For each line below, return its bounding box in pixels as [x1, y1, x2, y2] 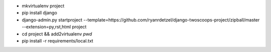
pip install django [22, 10, 57, 16]
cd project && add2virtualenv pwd [22, 30, 92, 37]
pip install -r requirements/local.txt [22, 37, 93, 43]
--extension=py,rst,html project [22, 24, 87, 30]
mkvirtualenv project [22, 3, 65, 8]
